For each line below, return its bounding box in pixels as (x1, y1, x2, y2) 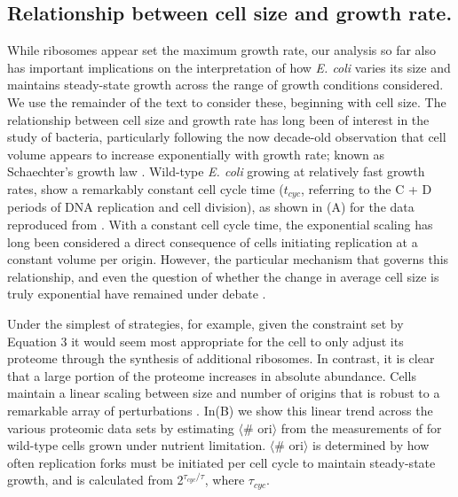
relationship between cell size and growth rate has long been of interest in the (7, 110, 430, 128)
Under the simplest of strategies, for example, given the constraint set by (7, 314, 404, 332)
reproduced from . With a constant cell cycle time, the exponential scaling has (7, 215, 433, 233)
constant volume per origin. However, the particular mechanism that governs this (7, 250, 449, 268)
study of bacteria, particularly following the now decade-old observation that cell (7, 128, 446, 146)
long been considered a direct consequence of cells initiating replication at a (7, 232, 418, 251)
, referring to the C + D (300, 179, 432, 198)
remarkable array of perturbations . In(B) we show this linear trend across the (7, 400, 433, 419)
